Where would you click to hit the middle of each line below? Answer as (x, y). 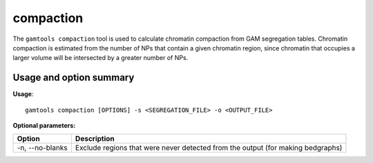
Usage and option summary (74, 78)
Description (95, 139)
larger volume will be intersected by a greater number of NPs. (101, 58)
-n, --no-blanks (42, 148)
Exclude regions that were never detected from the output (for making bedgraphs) (209, 148)
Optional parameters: (44, 126)
